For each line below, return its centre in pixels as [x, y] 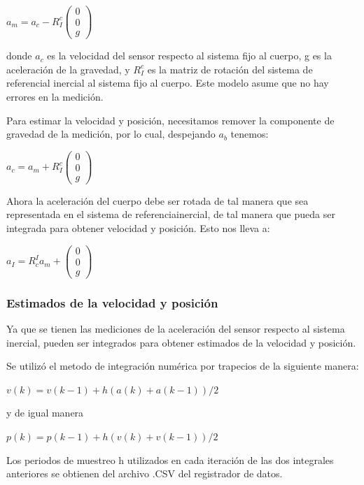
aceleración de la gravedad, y [68, 69]
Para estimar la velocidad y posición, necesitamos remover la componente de [170, 120]
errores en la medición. [55, 96]
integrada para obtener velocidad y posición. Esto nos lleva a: [138, 228]
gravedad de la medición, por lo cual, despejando [111, 134]
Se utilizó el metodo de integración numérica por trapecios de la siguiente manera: [183, 366]
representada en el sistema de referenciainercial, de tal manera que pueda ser [171, 214]
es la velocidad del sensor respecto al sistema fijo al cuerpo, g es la [189, 56]
